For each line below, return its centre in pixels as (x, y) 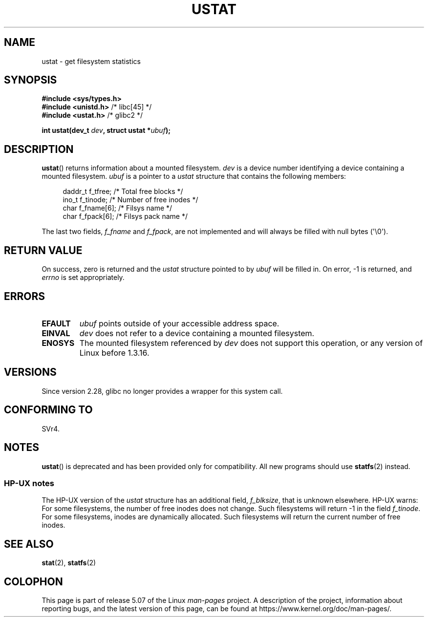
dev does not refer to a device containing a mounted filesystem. (197, 333)
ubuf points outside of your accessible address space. (179, 323)
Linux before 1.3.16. (114, 353)
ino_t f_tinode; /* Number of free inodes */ (130, 200)
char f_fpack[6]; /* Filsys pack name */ (125, 216)
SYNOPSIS (31, 80)
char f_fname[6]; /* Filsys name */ (118, 208)
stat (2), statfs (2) (69, 563)
